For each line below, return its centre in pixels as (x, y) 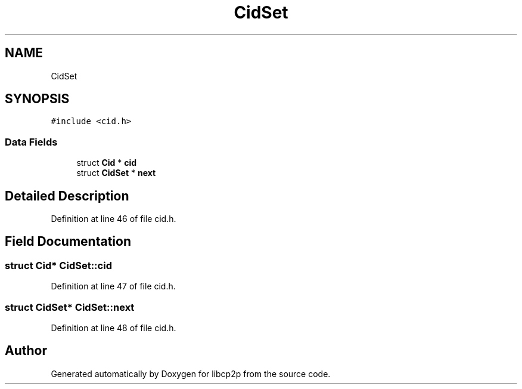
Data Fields (31, 142)
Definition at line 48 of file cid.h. (114, 328)
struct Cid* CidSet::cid (58, 265)
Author (26, 351)
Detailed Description (67, 196)
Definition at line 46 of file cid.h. (114, 219)
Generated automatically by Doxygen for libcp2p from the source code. (191, 373)
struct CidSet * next (116, 173)
